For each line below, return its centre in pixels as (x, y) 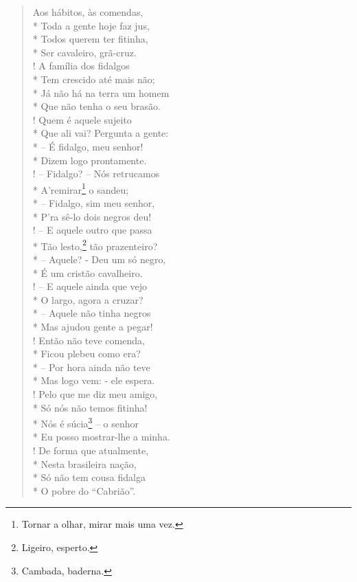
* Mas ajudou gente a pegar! (93, 326)
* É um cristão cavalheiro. (88, 272)
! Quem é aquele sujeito (82, 119)
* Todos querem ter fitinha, (90, 39)
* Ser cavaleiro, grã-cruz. (84, 52)
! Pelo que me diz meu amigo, (95, 393)
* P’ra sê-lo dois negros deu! (92, 216)
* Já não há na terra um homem (101, 92)
